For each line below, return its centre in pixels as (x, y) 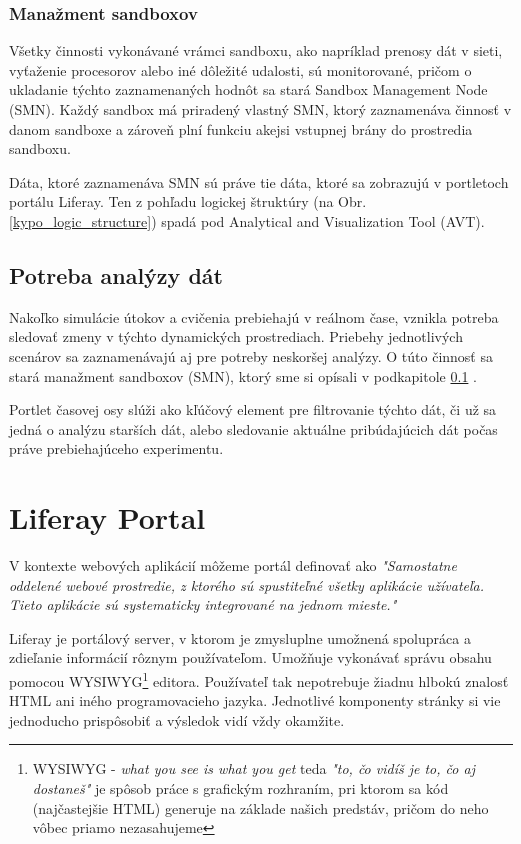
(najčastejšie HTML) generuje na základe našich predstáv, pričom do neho (260, 807)
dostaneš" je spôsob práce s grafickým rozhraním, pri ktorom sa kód (240, 788)
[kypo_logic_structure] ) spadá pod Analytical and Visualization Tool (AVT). (247, 220)
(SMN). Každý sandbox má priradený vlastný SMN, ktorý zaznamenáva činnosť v (260, 109)
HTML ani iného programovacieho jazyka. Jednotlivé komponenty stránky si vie (255, 700)
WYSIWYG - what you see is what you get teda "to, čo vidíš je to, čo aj (253, 768)
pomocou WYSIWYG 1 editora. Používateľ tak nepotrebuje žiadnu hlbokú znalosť (259, 679)
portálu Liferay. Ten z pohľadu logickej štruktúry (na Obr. (188, 201)
